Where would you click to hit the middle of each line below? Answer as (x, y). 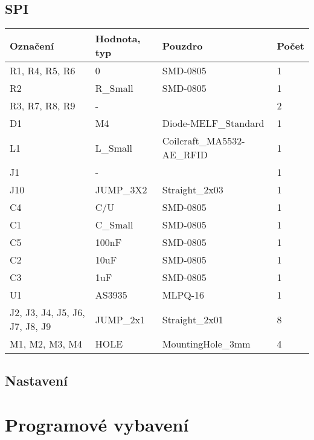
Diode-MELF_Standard (213, 123)
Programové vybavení (97, 425)
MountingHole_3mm (206, 344)
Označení (32, 45)
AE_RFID (185, 155)
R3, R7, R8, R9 (43, 106)
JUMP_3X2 (121, 190)
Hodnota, (118, 39)
